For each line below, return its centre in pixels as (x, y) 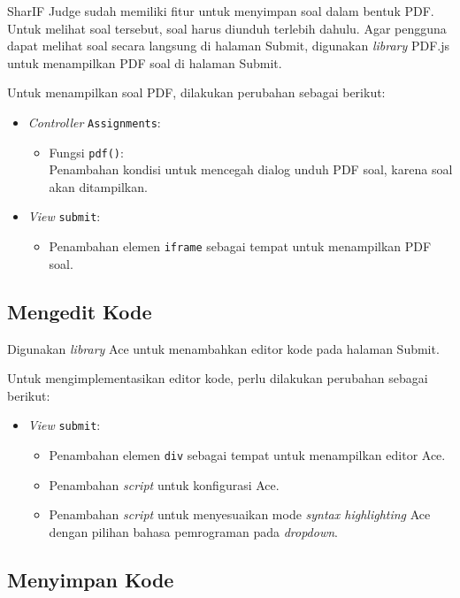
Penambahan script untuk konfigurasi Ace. (164, 484)
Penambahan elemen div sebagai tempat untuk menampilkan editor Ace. (247, 455)
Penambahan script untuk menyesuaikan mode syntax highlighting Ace (240, 514)
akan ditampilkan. (98, 186)
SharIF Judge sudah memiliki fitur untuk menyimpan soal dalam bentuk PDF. (221, 11)
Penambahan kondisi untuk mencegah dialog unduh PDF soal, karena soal (251, 169)
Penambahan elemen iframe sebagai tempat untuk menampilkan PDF (240, 246)
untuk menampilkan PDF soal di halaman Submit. (145, 62)
